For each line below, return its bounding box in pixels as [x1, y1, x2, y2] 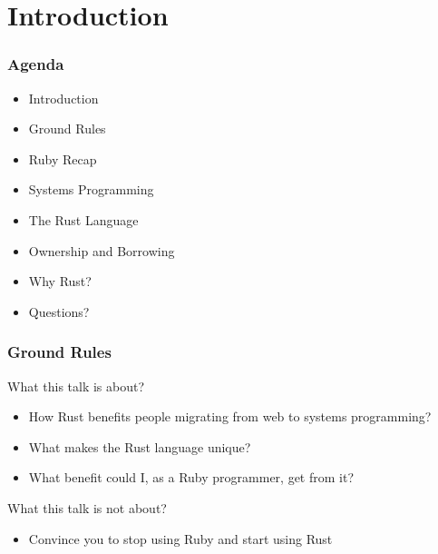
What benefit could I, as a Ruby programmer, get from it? [28, 468, 354, 487]
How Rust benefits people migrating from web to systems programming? [28, 407, 432, 426]
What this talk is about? [7, 376, 145, 395]
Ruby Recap [28, 149, 97, 168]
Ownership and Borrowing [28, 241, 175, 260]
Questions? [28, 302, 90, 321]
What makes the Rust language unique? [28, 437, 251, 456]
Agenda [7, 53, 64, 75]
